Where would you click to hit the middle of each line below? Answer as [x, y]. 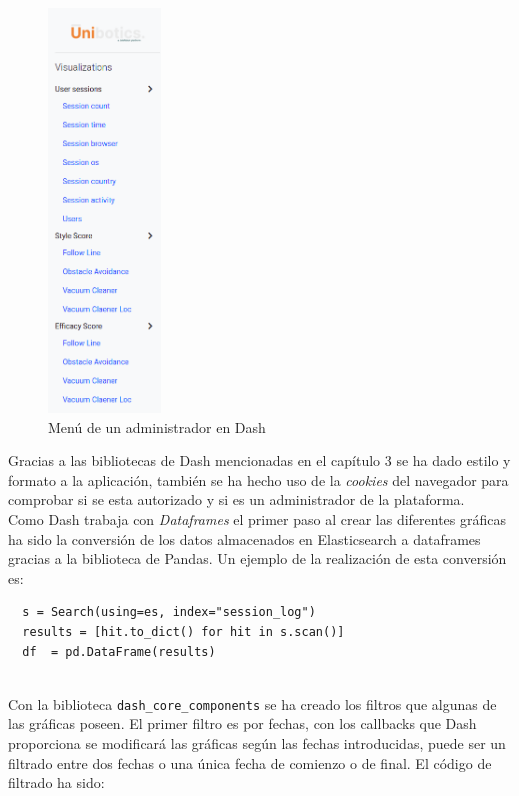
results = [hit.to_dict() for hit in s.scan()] [183, 631]
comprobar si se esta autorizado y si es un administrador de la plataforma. [236, 499]
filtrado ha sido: [56, 782]
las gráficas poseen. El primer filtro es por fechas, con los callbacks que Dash [242, 723]
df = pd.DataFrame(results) [119, 651]
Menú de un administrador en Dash [157, 426]
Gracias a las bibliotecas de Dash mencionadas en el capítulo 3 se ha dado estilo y [259, 460]
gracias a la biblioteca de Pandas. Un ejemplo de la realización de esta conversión [257, 558]
